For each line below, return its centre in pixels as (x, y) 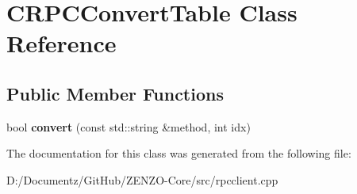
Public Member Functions (115, 93)
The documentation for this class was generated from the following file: (179, 153)
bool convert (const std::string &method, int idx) (129, 126)
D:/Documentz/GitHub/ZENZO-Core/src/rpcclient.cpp (142, 179)
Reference (61, 43)
